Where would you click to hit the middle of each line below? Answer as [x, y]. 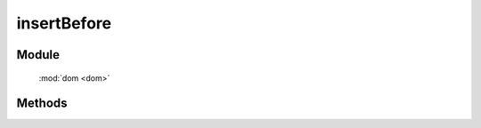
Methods [42, 104]
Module [38, 55]
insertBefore [64, 23]
